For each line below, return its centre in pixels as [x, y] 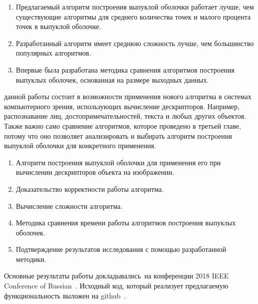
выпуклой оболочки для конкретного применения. [80, 145]
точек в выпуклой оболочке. [58, 26]
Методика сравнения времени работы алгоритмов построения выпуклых [126, 223]
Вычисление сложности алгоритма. [69, 206]
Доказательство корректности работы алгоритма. [90, 189]
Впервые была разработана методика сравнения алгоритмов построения [125, 69]
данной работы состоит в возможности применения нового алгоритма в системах [128, 96]
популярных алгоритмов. [53, 53]
